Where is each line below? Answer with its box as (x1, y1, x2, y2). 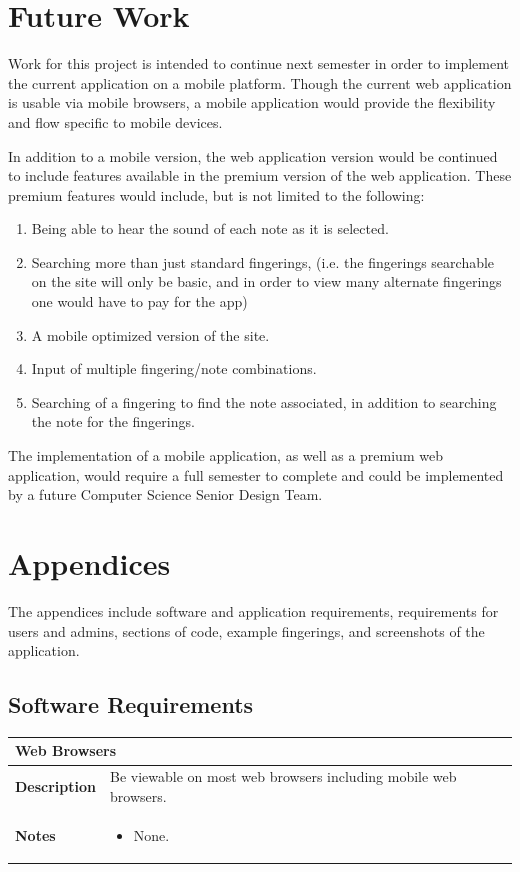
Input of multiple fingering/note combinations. (31, 358, 317, 379)
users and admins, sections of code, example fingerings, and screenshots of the (8, 620, 485, 641)
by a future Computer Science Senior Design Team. (8, 484, 323, 505)
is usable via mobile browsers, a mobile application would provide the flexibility (8, 92, 496, 113)
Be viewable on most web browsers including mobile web (110, 766, 457, 787)
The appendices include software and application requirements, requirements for (8, 600, 499, 621)
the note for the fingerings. (31, 411, 195, 432)
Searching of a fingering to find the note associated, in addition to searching (31, 391, 497, 412)
